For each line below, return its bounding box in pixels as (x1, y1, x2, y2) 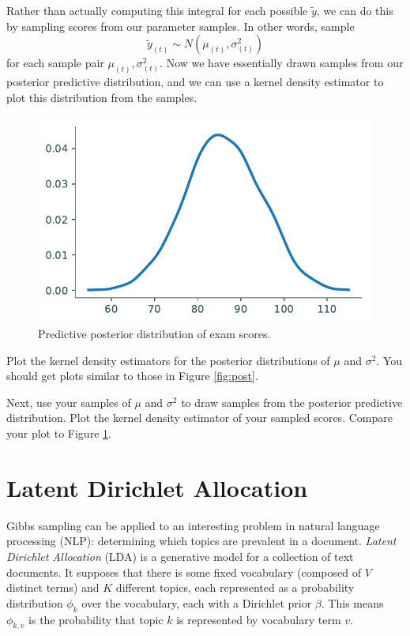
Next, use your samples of (6, 393, 131, 410)
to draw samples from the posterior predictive (181, 393, 403, 410)
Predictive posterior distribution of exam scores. (38, 326, 271, 342)
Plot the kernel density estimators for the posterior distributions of (6, 352, 330, 368)
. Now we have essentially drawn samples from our (160, 55, 404, 71)
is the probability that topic (28, 611, 164, 627)
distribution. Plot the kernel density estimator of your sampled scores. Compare (6, 409, 393, 426)
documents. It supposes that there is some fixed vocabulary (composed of (6, 563, 361, 580)
